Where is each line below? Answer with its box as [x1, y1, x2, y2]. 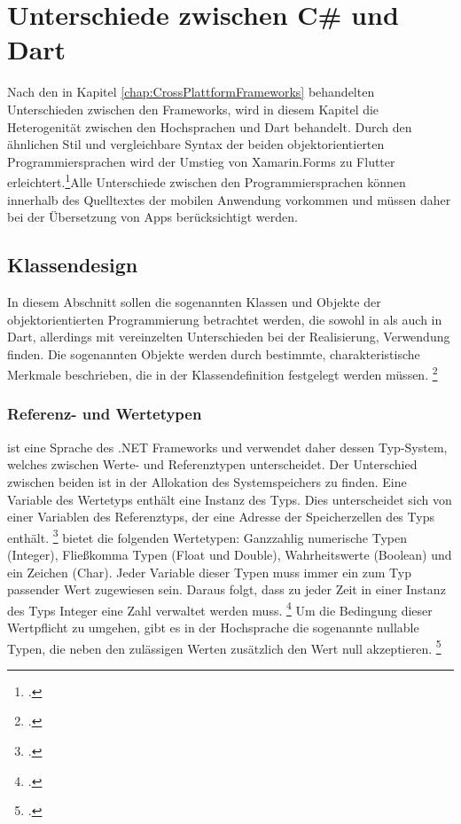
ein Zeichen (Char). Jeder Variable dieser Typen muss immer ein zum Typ [7, 562, 411, 581]
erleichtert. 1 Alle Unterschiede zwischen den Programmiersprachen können [7, 170, 406, 191]
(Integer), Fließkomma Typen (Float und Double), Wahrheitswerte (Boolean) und [7, 545, 452, 563]
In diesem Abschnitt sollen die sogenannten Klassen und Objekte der [7, 292, 381, 310]
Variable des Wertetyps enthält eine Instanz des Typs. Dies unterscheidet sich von [7, 490, 452, 508]
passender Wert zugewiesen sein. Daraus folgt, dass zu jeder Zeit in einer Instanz [7, 580, 446, 599]
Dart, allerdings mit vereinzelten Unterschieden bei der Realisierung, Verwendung [7, 327, 450, 346]
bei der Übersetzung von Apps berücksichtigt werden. [7, 208, 298, 226]
